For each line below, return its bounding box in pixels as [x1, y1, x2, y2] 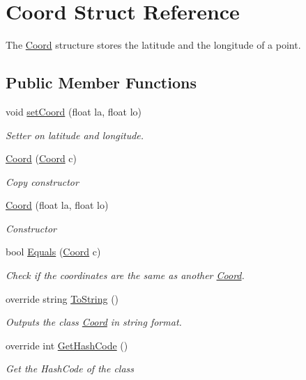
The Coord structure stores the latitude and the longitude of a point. [6, 38, 301, 52]
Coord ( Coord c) [6, 151, 77, 166]
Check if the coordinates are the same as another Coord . [6, 268, 245, 283]
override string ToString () [6, 291, 119, 306]
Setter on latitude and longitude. [6, 127, 144, 142]
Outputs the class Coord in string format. [6, 315, 182, 329]
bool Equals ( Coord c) [6, 244, 101, 259]
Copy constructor [6, 174, 79, 189]
